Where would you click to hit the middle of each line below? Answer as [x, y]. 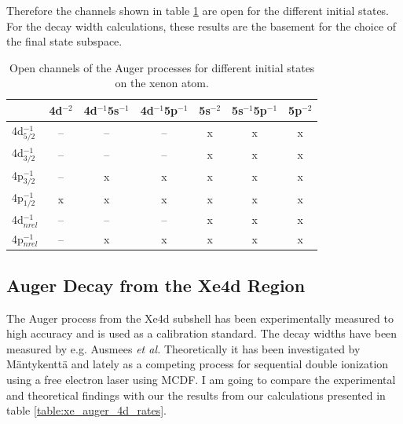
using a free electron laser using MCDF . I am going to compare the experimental [201, 379]
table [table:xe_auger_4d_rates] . [86, 410]
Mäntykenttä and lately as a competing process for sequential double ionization [198, 364]
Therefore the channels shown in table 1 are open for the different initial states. [198, 10]
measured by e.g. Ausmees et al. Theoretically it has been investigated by [183, 348]
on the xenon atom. [162, 83]
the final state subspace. [64, 41]
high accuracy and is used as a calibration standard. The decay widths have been [202, 333]
